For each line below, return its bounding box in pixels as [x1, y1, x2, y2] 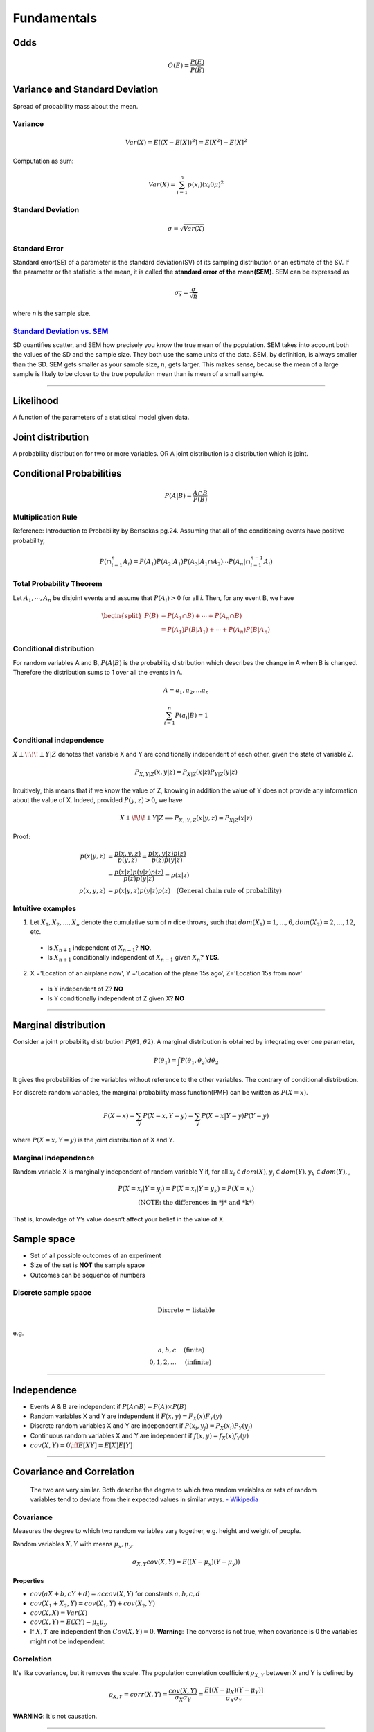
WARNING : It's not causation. [12, 1712, 98, 1721]
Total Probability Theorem [12, 579, 103, 589]
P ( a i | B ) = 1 [175, 711, 208, 721]
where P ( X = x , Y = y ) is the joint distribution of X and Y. [12, 1136, 175, 1145]
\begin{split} [101, 612, 142, 619]
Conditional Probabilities [12, 468, 122, 479]
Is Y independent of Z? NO [47, 984, 124, 993]
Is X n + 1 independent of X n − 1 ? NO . [47, 943, 152, 953]
